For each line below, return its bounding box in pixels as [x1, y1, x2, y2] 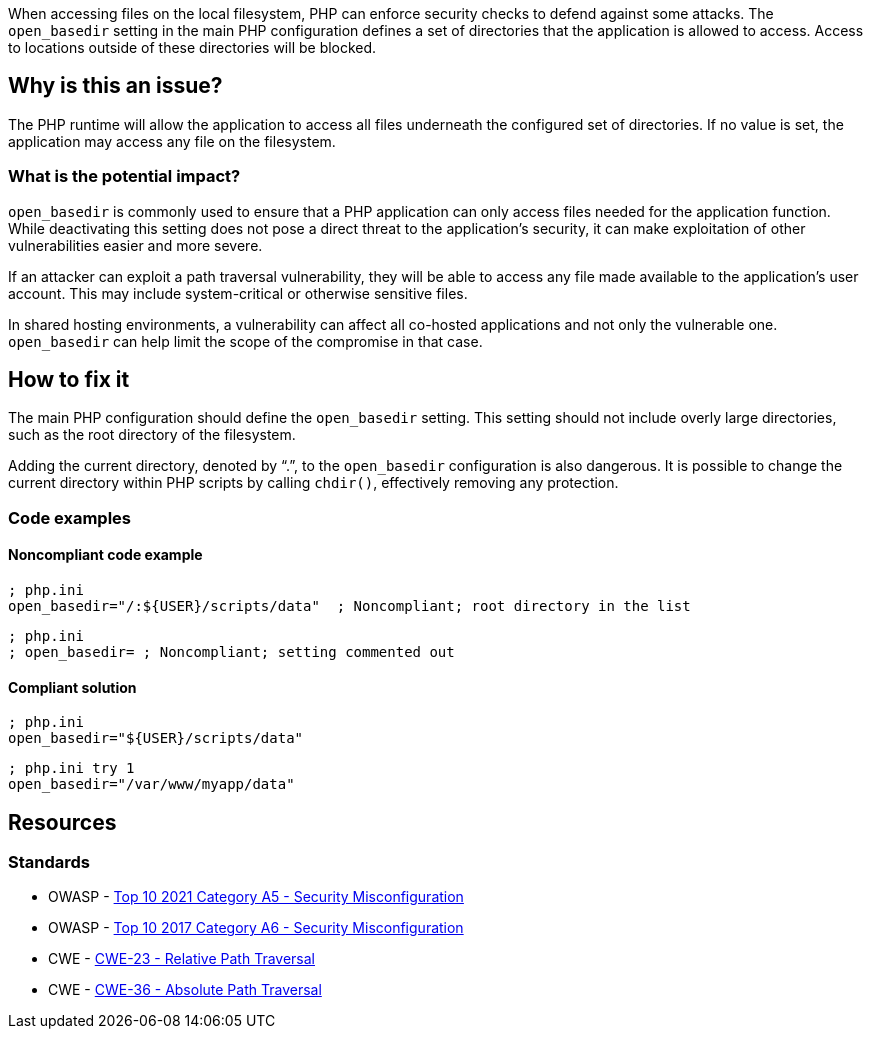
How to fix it [8, 367, 130, 393]
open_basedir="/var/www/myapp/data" [8, 776, 295, 793]
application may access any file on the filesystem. [8, 132, 336, 150]
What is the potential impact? [8, 166, 241, 187]
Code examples [8, 507, 132, 528]
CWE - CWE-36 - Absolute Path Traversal [48, 981, 322, 999]
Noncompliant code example [8, 546, 203, 564]
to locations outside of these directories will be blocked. [8, 39, 377, 56]
